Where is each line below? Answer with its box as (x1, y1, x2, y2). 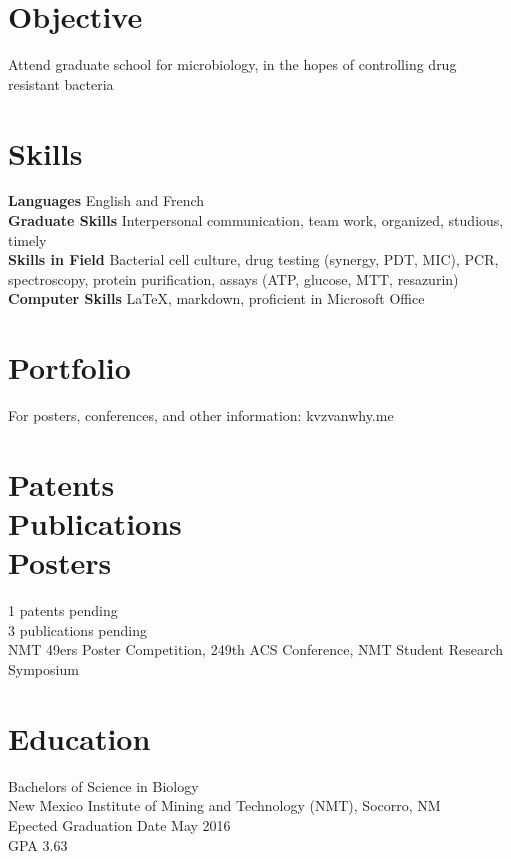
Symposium (8, 659, 79, 679)
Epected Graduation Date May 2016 (8, 814, 231, 835)
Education (8, 717, 151, 758)
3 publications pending (8, 619, 147, 640)
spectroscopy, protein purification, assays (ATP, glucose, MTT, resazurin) (8, 268, 459, 289)
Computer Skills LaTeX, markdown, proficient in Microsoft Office (8, 288, 425, 309)
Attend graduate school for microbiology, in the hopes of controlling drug (8, 54, 457, 75)
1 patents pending (8, 600, 118, 621)
